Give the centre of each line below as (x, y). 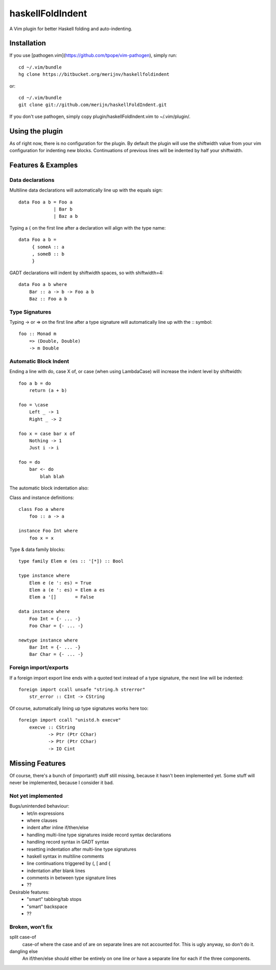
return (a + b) (48, 390)
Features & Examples (44, 165)
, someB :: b (48, 254)
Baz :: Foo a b (48, 299)
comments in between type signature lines (72, 878)
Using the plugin (36, 131)
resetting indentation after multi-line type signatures (82, 849)
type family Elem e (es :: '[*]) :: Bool (71, 561)
